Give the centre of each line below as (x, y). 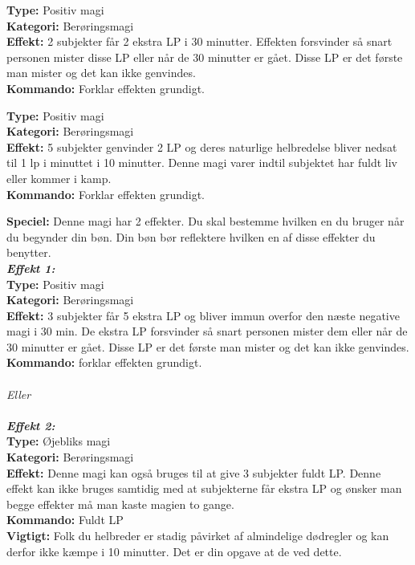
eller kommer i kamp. (59, 178)
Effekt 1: (31, 268)
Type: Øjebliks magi (59, 441)
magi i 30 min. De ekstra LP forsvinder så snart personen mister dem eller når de (207, 331)
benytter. (29, 252)
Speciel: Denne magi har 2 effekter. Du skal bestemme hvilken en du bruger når (205, 221)
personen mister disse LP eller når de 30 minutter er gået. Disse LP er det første (205, 57)
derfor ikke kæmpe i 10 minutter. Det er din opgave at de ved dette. (174, 551)
